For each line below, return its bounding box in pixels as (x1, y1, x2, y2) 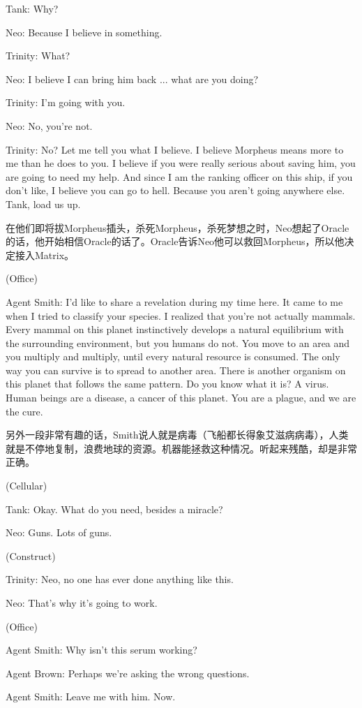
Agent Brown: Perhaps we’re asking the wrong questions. (6, 665, 250, 680)
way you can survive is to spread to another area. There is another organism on (6, 362, 346, 377)
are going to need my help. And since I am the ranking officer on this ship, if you (6, 169, 353, 184)
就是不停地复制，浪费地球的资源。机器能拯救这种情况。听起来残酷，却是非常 (6, 441, 357, 455)
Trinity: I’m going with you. (6, 95, 126, 110)
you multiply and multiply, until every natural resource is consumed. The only (6, 349, 340, 364)
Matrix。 (34, 247, 75, 262)
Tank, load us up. (6, 196, 81, 211)
